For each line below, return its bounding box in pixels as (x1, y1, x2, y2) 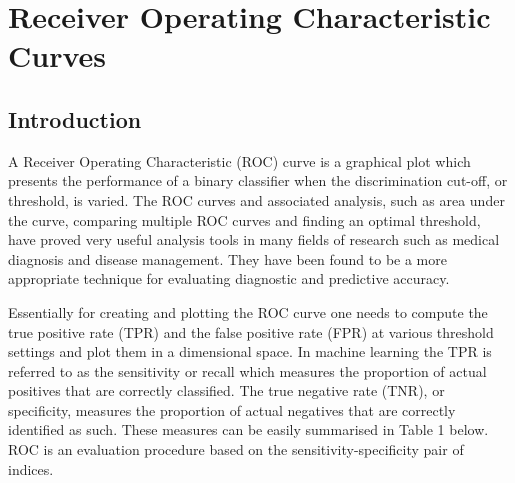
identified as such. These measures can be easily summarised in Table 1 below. (8, 419, 489, 440)
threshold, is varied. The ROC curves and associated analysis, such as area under (8, 189, 505, 210)
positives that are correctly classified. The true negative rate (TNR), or (8, 380, 445, 401)
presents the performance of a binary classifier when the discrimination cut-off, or (8, 170, 508, 191)
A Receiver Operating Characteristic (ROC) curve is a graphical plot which (8, 150, 471, 171)
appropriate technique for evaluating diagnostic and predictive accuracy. (8, 268, 450, 289)
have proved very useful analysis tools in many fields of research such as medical (8, 229, 500, 250)
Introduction (8, 103, 142, 134)
